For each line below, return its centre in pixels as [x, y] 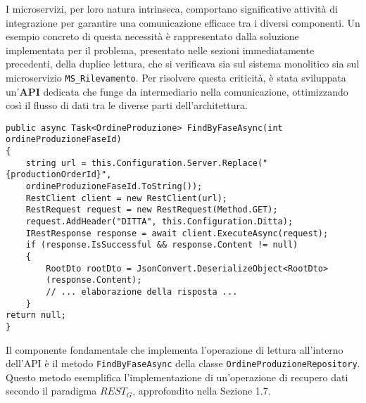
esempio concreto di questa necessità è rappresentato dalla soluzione [152, 36]
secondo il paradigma [51, 391]
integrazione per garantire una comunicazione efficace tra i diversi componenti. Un [183, 22]
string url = [56, 163]
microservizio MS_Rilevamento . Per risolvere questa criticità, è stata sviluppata [176, 77]
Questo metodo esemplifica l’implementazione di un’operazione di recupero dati [177, 377]
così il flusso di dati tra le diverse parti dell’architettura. [127, 105]
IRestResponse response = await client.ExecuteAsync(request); [177, 233]
